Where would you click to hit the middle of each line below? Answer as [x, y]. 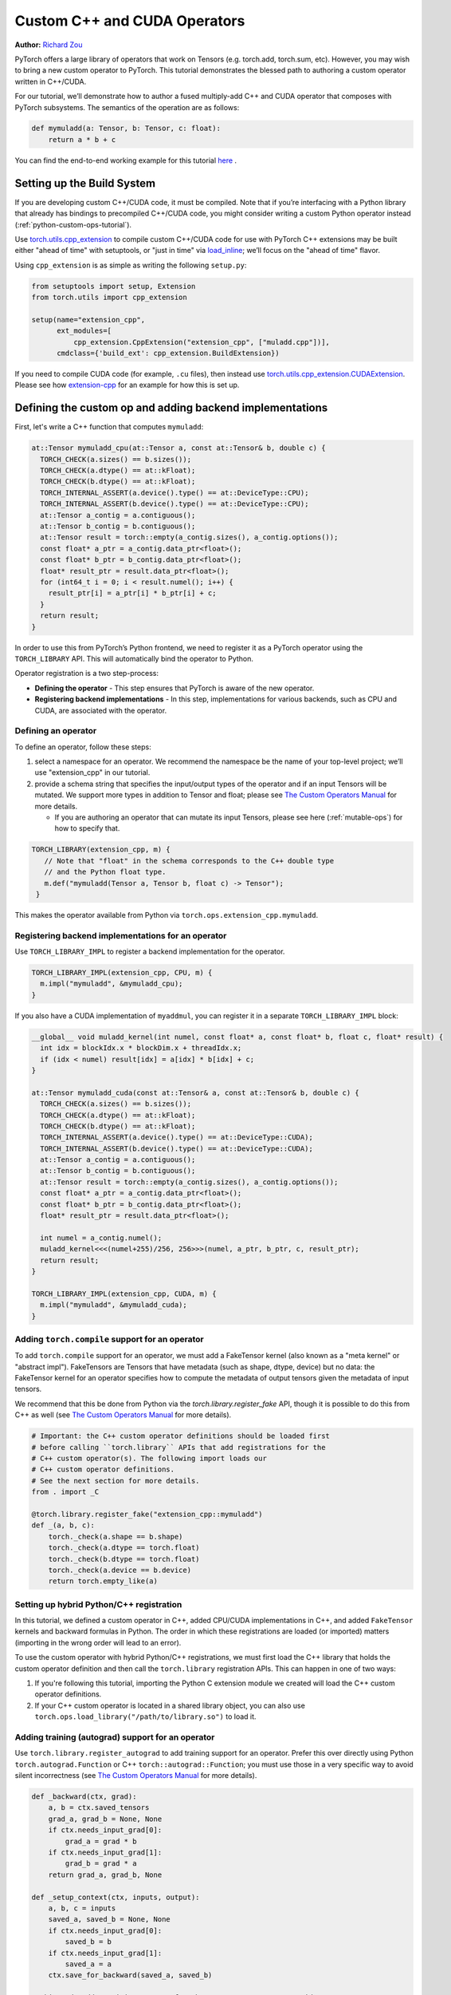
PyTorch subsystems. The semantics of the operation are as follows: [127, 107]
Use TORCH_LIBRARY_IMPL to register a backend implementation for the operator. [150, 952]
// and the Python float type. [105, 872]
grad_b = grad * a [101, 1864]
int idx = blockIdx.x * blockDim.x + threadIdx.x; [141, 1048]
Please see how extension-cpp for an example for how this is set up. [127, 385]
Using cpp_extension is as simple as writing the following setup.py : [131, 265]
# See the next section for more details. [116, 1481]
